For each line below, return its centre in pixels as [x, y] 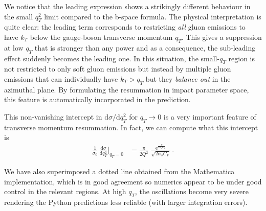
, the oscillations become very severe [192, 191]
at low [14, 47]
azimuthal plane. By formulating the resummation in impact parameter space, [127, 89]
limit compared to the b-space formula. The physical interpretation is [153, 16]
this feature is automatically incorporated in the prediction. [97, 99]
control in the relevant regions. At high [65, 191]
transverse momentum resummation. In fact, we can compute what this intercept [131, 127]
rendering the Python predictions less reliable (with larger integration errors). [126, 202]
